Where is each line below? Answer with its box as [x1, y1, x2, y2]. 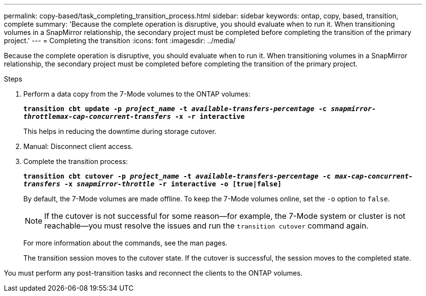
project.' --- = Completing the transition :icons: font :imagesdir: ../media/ [4, 36, 236, 45]
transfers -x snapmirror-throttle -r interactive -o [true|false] [23, 180, 282, 188]
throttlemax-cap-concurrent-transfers [23, 113, 171, 120]
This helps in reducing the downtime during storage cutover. [23, 127, 216, 135]
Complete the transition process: [23, 157, 128, 165]
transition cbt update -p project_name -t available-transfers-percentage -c [23, 105, 327, 113]
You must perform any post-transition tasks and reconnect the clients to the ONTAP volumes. [4, 269, 302, 277]
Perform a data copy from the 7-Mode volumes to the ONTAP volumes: [23, 90, 250, 98]
